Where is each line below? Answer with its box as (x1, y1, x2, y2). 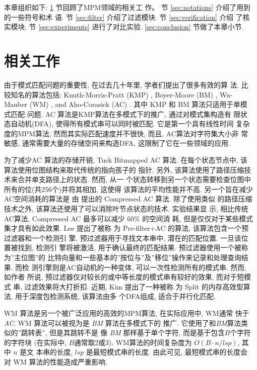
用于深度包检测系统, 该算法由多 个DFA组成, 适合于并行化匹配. (15, 291, 216, 301)
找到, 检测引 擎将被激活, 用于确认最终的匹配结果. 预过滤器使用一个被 (17, 242, 242, 253)
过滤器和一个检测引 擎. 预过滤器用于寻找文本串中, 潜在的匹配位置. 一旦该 (4, 232, 242, 243)
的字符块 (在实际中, (4, 337, 66, 347)
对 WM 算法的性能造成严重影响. (4, 356, 108, 367)
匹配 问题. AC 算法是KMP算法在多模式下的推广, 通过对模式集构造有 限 (10, 108, 241, 119)
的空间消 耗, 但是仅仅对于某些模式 (142, 213, 253, 223)
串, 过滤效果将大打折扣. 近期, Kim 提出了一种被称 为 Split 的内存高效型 (13, 281, 244, 291)
